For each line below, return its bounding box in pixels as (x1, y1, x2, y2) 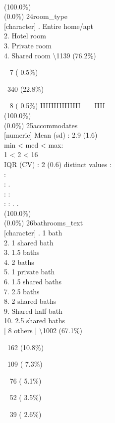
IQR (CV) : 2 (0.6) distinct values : (4, 159, 112, 169)
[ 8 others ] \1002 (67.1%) (4, 325, 83, 335)
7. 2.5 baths (4, 286, 40, 296)
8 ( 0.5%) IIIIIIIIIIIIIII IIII (9, 100, 105, 111)
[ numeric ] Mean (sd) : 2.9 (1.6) (4, 130, 98, 140)
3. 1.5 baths (4, 247, 40, 257)
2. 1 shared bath (4, 237, 54, 247)
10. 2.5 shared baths (4, 315, 65, 326)
